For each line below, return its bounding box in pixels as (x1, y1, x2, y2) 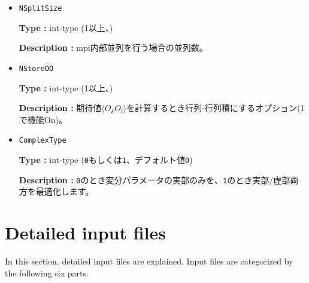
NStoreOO (19, 64, 54, 73)
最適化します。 (35, 185, 94, 198)
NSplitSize (19, 4, 62, 13)
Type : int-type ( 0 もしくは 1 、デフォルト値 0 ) (19, 153, 193, 165)
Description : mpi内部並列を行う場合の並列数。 (19, 41, 208, 54)
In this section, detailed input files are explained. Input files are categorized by (5, 254, 293, 267)
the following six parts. (5, 266, 89, 279)
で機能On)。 (19, 113, 67, 125)
